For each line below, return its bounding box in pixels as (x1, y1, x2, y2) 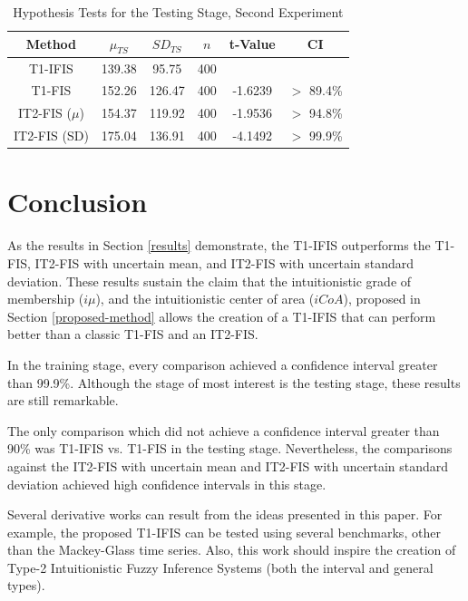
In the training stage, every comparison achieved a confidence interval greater (7, 354, 438, 373)
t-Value (229, 34, 276, 53)
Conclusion (7, 183, 148, 220)
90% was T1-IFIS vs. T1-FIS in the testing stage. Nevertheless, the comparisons (7, 439, 453, 458)
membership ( (7, 289, 84, 308)
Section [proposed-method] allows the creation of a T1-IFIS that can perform (7, 306, 436, 325)
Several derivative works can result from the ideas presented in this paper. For (7, 505, 443, 524)
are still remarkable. (7, 391, 119, 410)
